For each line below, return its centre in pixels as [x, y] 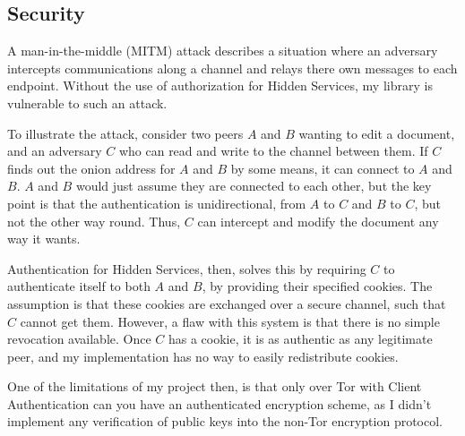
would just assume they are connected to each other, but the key [254, 186]
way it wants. [44, 239]
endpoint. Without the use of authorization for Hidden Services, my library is [220, 85]
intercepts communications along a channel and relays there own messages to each [232, 68]
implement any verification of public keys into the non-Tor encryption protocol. [225, 421]
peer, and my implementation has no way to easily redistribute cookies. [203, 356]
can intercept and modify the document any [318, 221]
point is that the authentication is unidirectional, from [157, 203]
